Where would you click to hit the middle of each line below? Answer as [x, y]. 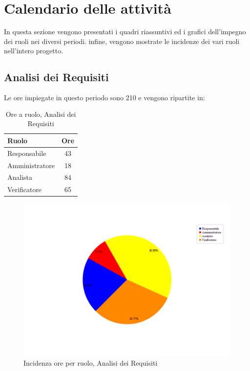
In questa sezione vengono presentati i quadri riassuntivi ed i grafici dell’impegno [125, 32]
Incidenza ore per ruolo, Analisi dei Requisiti [91, 362]
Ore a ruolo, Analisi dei [41, 114]
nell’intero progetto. [34, 51]
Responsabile [27, 153]
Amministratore [31, 165]
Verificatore [25, 189]
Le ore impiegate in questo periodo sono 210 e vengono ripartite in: [104, 98]
